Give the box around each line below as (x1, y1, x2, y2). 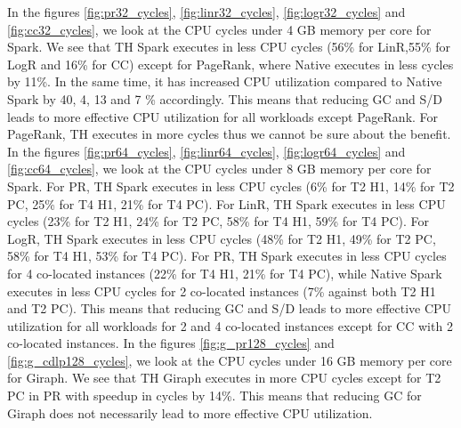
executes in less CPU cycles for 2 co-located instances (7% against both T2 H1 (7, 281, 436, 300)
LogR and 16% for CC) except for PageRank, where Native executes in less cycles (7, 54, 454, 73)
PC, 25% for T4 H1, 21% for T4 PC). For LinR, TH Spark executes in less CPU (7, 194, 446, 213)
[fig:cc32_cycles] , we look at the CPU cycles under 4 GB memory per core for (7, 20, 432, 38)
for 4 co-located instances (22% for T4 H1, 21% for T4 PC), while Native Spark (7, 263, 442, 282)
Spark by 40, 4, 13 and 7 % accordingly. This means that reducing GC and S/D (7, 89, 443, 108)
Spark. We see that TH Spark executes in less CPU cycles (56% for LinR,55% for (7, 37, 451, 56)
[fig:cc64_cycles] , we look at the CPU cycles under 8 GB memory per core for (7, 159, 432, 178)
